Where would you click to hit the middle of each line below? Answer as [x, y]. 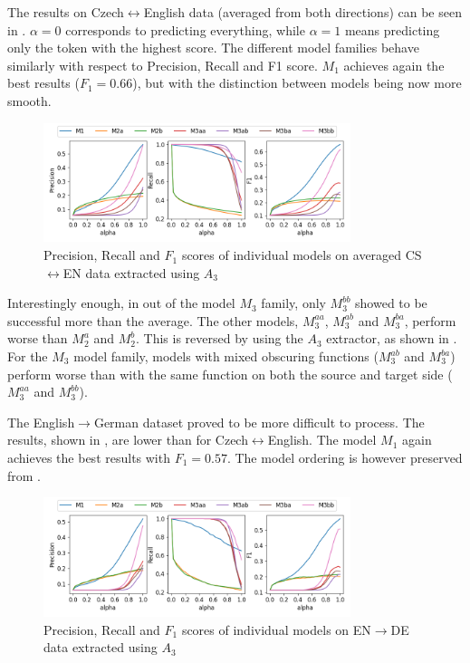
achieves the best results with [89, 457]
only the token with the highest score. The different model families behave [213, 48]
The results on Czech [66, 12]
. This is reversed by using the [220, 338]
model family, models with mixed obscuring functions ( [226, 356]
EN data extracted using [131, 272]
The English [41, 422]
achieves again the [394, 65]
